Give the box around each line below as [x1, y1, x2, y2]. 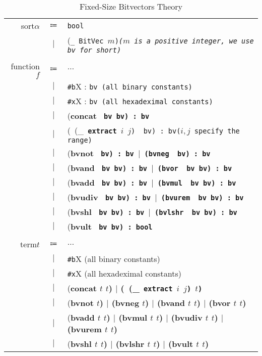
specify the [194, 127, 240, 135]
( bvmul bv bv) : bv [157, 179, 236, 187]
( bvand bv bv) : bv [67, 162, 148, 173]
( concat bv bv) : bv [67, 110, 150, 121]
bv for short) [67, 46, 121, 54]
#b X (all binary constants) [67, 253, 160, 264]
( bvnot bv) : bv [67, 147, 134, 159]
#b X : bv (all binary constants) [67, 80, 192, 92]
